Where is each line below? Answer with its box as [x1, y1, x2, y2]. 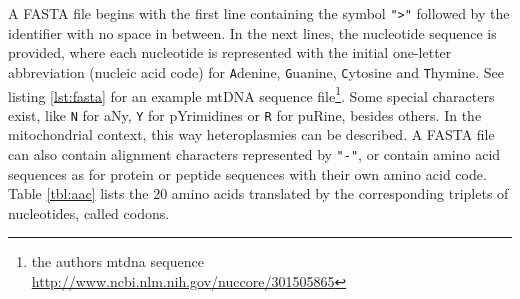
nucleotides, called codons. [8, 202, 170, 223]
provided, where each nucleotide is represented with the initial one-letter [8, 42, 452, 63]
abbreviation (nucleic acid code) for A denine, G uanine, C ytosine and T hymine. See [8, 61, 504, 82]
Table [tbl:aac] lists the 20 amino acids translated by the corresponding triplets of [8, 183, 509, 204]
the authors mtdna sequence [31, 251, 204, 272]
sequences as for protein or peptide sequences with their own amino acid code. [8, 163, 487, 184]
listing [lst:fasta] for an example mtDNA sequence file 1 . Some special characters [8, 82, 495, 106]
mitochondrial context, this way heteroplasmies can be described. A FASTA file [8, 124, 495, 145]
